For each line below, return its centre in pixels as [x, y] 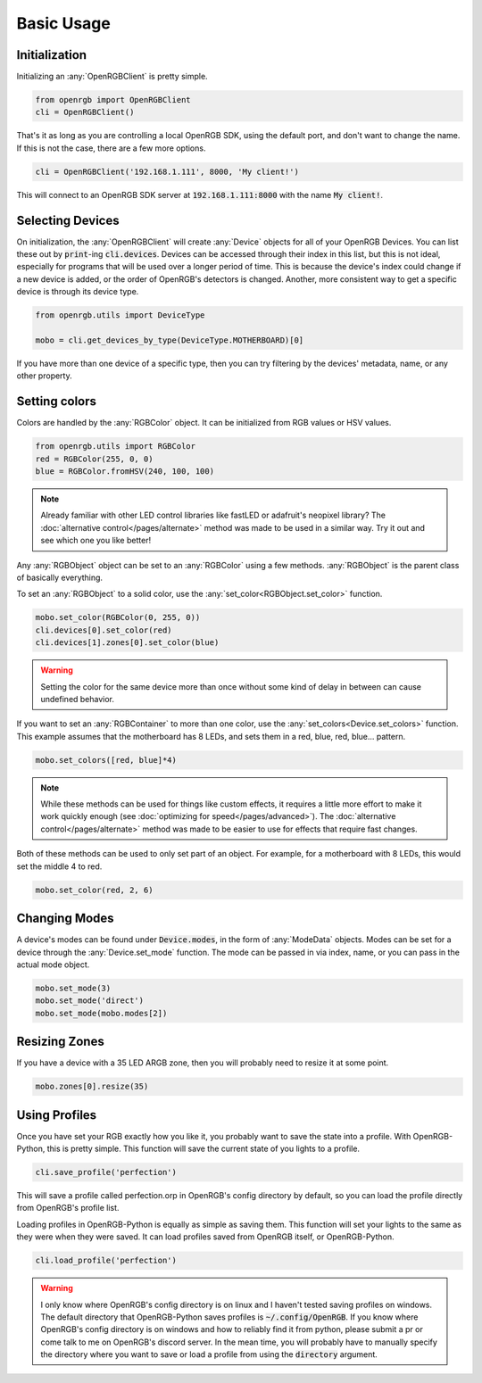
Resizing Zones [60, 1042]
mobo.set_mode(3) [73, 988]
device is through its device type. [78, 292]
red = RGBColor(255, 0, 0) [94, 459]
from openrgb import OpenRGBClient [113, 100]
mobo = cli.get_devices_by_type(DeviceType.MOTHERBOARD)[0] [170, 340]
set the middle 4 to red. [59, 866]
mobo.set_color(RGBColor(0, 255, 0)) [118, 617]
